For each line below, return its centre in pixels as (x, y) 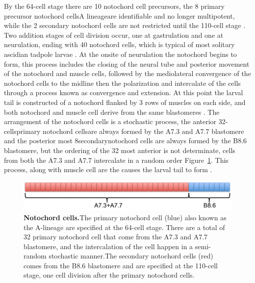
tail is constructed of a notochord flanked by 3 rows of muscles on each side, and (125, 102)
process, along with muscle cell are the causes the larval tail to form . (108, 169)
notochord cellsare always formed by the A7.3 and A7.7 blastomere (143, 131)
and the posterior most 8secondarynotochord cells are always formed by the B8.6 (126, 141)
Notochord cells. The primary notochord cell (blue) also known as (125, 217)
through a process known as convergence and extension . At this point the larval (124, 92)
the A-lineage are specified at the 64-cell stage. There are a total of (124, 227)
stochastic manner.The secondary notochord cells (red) (131, 256)
